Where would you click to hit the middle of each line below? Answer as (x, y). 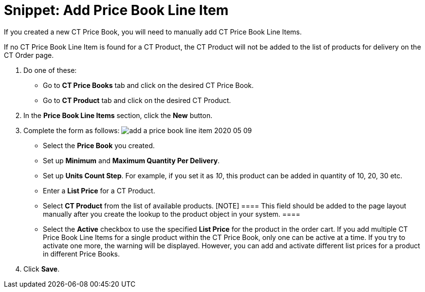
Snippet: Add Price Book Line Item (116, 10)
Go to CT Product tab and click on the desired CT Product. (137, 100)
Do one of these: (50, 70)
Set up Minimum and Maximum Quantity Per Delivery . (131, 160)
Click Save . (42, 269)
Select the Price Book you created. (99, 145)
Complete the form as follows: (72, 130)
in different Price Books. (82, 254)
